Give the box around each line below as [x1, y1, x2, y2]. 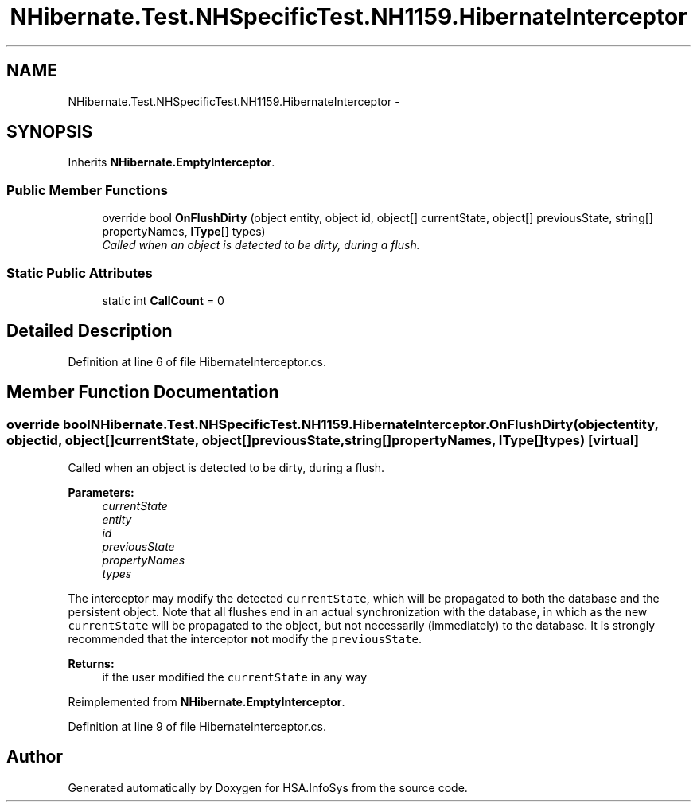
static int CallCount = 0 [102, 293, 224, 307]
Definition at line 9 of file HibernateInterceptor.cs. [68, 720, 327, 733]
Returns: [68, 657, 115, 670]
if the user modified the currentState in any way [102, 670, 368, 684]
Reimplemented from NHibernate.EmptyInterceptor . [68, 695, 345, 708]
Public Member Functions [6, 182, 168, 198]
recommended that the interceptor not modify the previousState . [68, 632, 422, 646]
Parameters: [68, 486, 134, 499]
